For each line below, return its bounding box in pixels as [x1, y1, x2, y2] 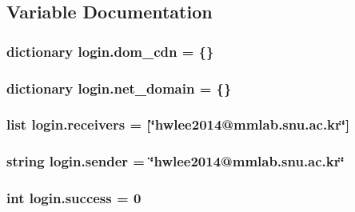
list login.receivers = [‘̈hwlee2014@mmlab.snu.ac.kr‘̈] [6, 114, 350, 134]
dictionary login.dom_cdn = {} [6, 41, 214, 61]
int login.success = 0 [6, 188, 142, 208]
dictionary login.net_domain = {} [6, 78, 232, 98]
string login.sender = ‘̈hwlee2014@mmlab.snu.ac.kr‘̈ [6, 151, 345, 171]
